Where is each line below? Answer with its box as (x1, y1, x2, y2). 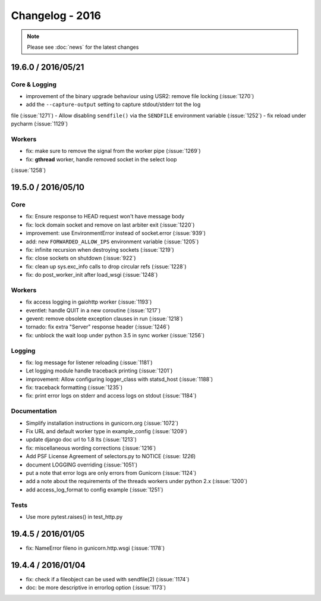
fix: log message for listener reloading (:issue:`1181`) (26, 359, 153, 366)
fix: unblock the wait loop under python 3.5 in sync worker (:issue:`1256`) (26, 331, 205, 339)
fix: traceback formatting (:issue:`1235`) (26, 384, 123, 391)
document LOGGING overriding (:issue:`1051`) (26, 461, 138, 468)
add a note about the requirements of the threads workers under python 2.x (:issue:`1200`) (26, 478, 248, 485)
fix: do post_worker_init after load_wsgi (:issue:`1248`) (26, 271, 158, 278)
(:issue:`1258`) (11, 167, 46, 174)
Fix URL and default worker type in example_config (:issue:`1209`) (26, 428, 187, 435)
